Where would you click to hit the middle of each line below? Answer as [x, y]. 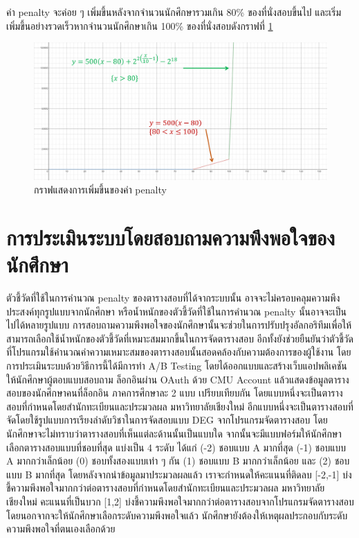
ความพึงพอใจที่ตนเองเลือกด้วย [61, 529]
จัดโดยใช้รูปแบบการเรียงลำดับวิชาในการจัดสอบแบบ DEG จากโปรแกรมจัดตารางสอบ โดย [167, 420]
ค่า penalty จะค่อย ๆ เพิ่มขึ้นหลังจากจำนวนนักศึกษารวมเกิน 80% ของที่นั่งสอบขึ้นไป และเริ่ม [174, 12]
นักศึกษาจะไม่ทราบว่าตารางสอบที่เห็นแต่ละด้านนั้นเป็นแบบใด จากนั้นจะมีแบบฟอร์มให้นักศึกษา [174, 433]
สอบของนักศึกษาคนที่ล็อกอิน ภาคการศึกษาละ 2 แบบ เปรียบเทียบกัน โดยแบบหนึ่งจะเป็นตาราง [175, 393]
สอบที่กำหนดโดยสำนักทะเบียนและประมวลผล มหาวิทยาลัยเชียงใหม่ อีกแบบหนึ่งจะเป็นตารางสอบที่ [180, 406]
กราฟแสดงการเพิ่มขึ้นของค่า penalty [100, 190]
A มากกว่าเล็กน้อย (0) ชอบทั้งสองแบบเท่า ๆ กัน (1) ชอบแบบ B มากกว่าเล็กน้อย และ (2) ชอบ [178, 461]
